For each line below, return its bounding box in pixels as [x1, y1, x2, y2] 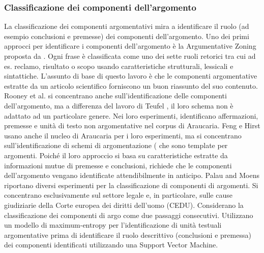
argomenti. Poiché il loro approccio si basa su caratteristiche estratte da [4, 150, 228, 160]
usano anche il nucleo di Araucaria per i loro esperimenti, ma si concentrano [4, 130, 242, 140]
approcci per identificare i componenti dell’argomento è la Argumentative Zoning [4, 41, 256, 51]
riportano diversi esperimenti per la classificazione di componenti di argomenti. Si [4, 179, 258, 190]
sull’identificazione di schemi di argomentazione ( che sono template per [4, 140, 228, 151]
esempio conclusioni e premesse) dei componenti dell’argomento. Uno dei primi [4, 30, 249, 41]
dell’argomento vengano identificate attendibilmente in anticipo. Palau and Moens [4, 170, 260, 180]
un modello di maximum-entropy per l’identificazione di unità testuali [4, 220, 222, 230]
